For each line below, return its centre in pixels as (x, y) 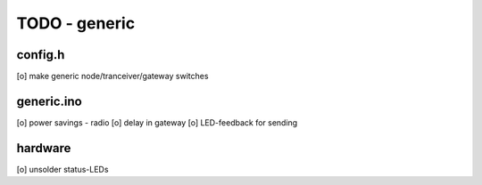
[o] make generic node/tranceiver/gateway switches (112, 76)
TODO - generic (76, 23)
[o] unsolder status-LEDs (62, 169)
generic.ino (49, 101)
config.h (41, 55)
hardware (44, 148)
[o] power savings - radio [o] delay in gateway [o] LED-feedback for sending (157, 122)
